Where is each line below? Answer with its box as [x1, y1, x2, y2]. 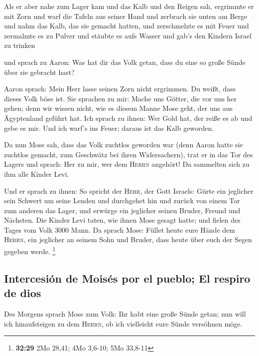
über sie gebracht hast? [4, 66, 75, 77]
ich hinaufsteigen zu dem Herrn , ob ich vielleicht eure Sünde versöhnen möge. [4, 318, 243, 329]
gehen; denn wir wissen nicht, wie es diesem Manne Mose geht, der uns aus [4, 103, 233, 113]
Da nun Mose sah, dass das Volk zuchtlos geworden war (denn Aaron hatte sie [4, 139, 243, 150]
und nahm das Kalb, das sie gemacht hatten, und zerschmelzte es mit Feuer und [4, 20, 249, 31]
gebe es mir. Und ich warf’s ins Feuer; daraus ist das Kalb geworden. [4, 122, 214, 133]
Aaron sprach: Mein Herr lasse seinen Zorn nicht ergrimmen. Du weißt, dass [4, 83, 236, 94]
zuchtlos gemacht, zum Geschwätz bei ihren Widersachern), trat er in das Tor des [4, 149, 253, 159]
